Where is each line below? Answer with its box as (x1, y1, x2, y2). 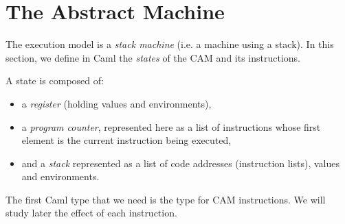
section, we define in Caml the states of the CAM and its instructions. (5, 50, 301, 64)
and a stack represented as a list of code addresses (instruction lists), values (21, 155, 340, 170)
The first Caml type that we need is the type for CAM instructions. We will (5, 192, 326, 206)
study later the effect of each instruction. (5, 206, 177, 220)
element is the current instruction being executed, (21, 133, 232, 147)
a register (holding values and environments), (21, 96, 212, 110)
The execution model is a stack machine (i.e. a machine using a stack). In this (5, 37, 334, 51)
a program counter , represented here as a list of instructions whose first (21, 119, 321, 134)
